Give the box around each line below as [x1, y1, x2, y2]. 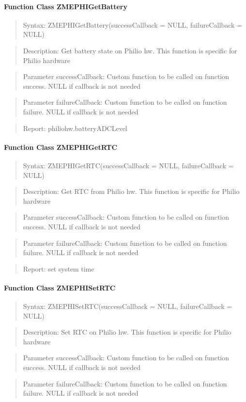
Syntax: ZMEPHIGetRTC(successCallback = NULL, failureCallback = [23, 160, 234, 170]
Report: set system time [23, 263, 94, 273]
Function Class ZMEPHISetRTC [4, 282, 116, 292]
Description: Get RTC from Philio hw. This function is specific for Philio [23, 186, 240, 196]
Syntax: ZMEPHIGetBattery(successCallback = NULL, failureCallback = [23, 19, 242, 30]
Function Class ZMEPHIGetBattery [4, 1, 127, 11]
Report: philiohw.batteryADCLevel [23, 123, 127, 133]
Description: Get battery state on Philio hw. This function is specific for [23, 45, 237, 55]
